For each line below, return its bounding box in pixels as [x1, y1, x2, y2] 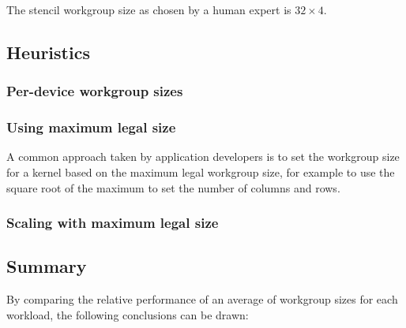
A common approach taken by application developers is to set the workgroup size [6, 148, 400, 165]
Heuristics [6, 39, 90, 64]
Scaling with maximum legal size [6, 213, 219, 233]
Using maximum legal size [6, 117, 176, 137]
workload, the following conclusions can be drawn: [6, 306, 249, 322]
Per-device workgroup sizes [6, 81, 183, 101]
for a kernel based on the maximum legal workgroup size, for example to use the [6, 164, 395, 181]
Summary [6, 254, 87, 278]
